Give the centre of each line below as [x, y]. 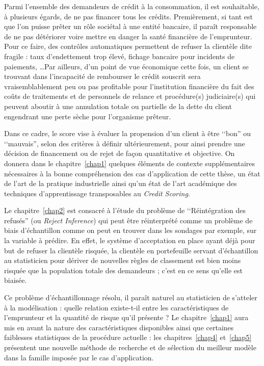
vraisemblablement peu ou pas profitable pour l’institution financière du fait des [129, 86]
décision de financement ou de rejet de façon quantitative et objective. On [120, 153]
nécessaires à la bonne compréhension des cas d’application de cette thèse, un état [132, 173]
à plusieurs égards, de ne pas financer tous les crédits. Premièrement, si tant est [128, 16]
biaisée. [16, 280]
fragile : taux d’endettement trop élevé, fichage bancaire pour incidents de [120, 56]
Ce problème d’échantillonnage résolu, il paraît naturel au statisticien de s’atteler [131, 297]
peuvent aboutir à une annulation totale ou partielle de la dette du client [118, 106]
